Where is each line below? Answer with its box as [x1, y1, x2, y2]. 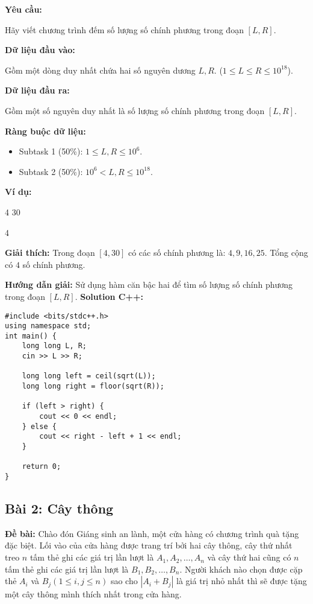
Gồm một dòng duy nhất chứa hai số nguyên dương [5, 63, 196, 76]
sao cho [110, 574, 138, 587]
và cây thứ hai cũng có [207, 551, 291, 564]
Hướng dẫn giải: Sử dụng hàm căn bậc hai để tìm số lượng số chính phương [5, 278, 293, 291]
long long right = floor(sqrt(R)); [22, 382, 164, 391]
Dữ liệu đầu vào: [5, 43, 75, 56]
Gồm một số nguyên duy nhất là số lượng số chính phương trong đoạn [5, 104, 265, 116]
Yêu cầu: [5, 3, 42, 15]
